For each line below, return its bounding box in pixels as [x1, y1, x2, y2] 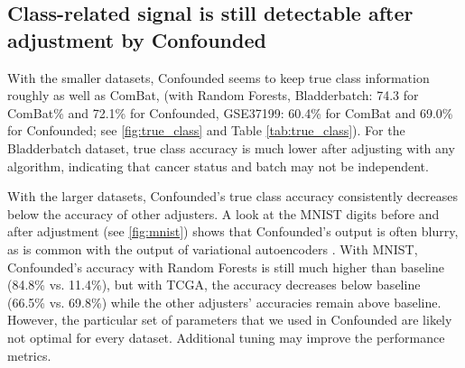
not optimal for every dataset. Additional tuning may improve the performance [7, 327, 445, 346]
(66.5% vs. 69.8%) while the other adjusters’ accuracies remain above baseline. [7, 292, 442, 311]
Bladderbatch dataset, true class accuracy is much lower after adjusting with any [7, 138, 455, 157]
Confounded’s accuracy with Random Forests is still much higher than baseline [7, 257, 444, 276]
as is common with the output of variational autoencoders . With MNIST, [7, 239, 418, 258]
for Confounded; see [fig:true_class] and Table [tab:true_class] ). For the [7, 121, 405, 140]
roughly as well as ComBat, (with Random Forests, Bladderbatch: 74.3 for [7, 86, 419, 105]
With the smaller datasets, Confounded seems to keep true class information [7, 68, 430, 87]
